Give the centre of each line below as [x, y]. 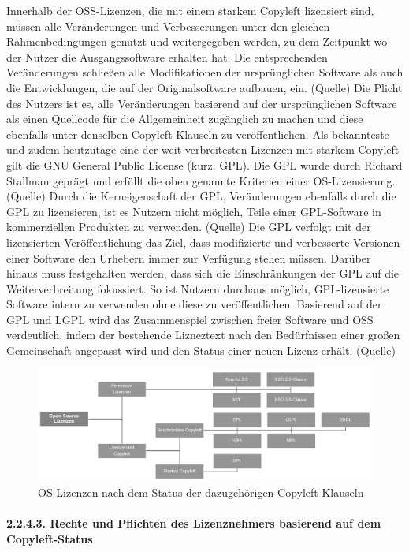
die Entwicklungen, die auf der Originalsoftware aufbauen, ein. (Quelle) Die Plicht [204, 87]
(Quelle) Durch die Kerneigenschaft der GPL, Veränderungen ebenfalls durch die [201, 196]
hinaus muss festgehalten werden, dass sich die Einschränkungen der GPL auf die [203, 273]
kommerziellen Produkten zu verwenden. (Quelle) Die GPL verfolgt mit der [189, 227]
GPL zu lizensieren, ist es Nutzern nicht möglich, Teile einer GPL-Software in [194, 211]
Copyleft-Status [50, 538]
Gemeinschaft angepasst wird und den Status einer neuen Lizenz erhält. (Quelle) [201, 351]
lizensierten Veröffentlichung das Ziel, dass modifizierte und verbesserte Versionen [203, 242]
